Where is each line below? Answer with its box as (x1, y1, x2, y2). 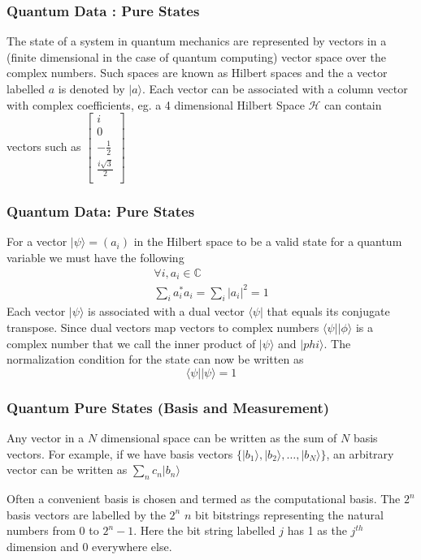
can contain (324, 96, 382, 113)
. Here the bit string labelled (133, 522, 276, 539)
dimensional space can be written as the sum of (100, 429, 337, 446)
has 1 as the (287, 522, 347, 539)
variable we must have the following (7, 249, 184, 266)
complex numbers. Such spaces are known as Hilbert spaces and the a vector (7, 64, 388, 81)
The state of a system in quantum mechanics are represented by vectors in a (7, 32, 387, 50)
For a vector (7, 233, 67, 250)
